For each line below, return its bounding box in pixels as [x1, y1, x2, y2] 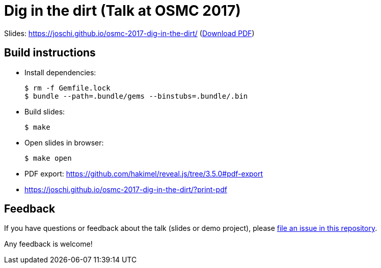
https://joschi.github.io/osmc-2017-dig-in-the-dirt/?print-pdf [24, 185, 227, 194]
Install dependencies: [24, 68, 96, 77]
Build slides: [24, 107, 65, 116]
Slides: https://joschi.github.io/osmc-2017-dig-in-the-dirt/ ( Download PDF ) [4, 28, 255, 38]
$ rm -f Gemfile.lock [24, 83, 111, 92]
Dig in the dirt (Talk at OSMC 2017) [4, 2, 241, 19]
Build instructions [4, 46, 96, 59]
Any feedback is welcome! [4, 240, 93, 249]
